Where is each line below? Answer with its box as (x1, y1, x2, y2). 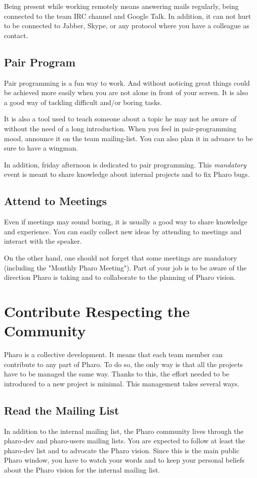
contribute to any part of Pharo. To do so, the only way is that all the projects (4, 359, 243, 369)
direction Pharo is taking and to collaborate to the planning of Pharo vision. (4, 272, 236, 282)
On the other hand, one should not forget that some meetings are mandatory (4, 252, 237, 263)
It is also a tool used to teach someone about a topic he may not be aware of (4, 113, 237, 124)
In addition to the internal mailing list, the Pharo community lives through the (4, 425, 244, 436)
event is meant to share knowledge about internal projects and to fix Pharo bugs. (4, 169, 250, 179)
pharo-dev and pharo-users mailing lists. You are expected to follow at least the (4, 435, 245, 446)
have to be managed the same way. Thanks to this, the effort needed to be (4, 369, 229, 379)
